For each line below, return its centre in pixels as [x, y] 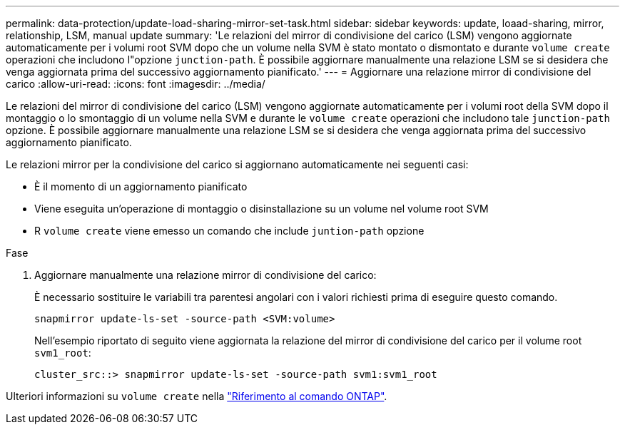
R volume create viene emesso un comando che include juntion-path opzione [229, 231]
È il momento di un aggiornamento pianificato [141, 186]
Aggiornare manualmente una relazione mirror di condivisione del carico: [205, 275]
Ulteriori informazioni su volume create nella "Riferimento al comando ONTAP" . [197, 396]
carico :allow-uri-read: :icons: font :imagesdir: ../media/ [136, 84]
